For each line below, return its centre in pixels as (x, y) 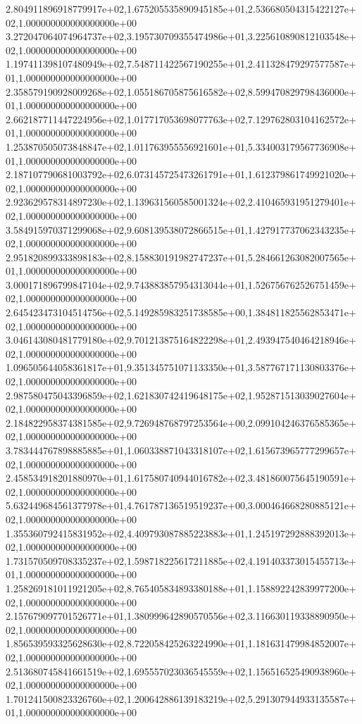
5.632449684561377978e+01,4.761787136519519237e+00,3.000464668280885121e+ (181, 505)
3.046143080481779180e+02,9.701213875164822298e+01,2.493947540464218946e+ (181, 340)
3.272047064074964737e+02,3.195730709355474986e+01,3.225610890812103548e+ (181, 36)
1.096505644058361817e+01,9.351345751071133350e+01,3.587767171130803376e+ (181, 367)
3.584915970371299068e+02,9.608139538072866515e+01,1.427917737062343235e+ (181, 229)
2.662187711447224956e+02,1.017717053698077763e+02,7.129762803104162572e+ (181, 119)
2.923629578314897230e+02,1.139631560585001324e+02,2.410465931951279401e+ (181, 202)
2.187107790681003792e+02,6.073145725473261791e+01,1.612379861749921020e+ (181, 174)
